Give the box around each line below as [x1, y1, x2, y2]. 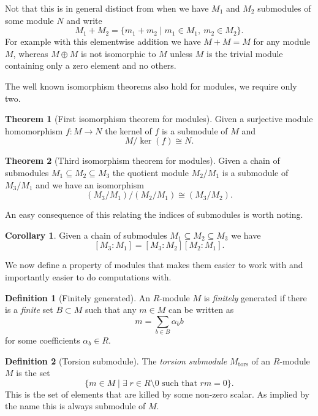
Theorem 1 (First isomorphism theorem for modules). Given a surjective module [5, 112, 313, 125]
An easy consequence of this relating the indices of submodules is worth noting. [5, 208, 303, 221]
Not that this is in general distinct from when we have [5, 2, 209, 14]
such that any [85, 303, 137, 316]
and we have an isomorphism [36, 178, 144, 191]
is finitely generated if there [203, 291, 307, 304]
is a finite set [5, 303, 53, 316]
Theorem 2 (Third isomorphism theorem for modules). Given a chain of [5, 154, 280, 167]
